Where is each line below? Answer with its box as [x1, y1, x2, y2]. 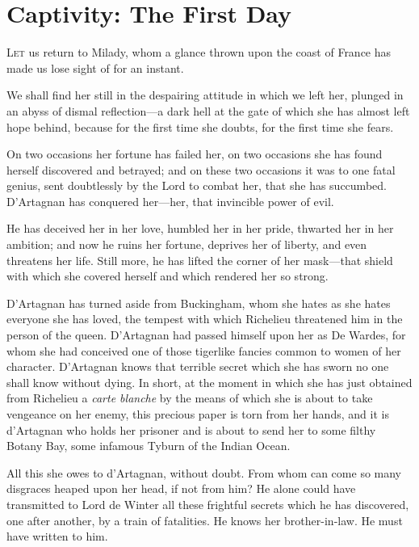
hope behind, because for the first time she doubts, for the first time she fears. [6, 118, 394, 135]
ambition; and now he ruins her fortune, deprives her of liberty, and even [6, 236, 367, 253]
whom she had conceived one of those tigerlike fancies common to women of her [6, 342, 401, 359]
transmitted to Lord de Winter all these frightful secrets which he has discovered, [6, 495, 409, 512]
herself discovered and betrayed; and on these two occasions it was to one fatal [6, 161, 396, 178]
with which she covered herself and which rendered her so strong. [6, 267, 329, 284]
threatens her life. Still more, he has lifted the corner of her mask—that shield [6, 251, 393, 268]
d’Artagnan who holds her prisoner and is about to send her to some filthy [6, 421, 376, 438]
